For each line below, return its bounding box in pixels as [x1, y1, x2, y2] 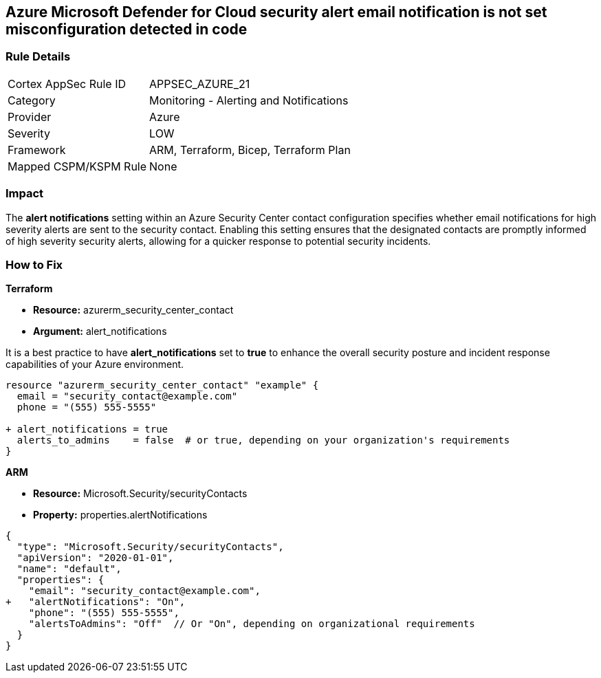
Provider [8, 109, 52, 124]
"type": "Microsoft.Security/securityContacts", [17, 541, 284, 553]
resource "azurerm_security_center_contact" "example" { [6, 380, 319, 391]
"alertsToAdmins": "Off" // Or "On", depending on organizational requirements [28, 618, 475, 630]
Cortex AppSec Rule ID [8, 76, 127, 91]
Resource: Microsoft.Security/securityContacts [33, 488, 248, 500]
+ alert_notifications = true [6, 424, 168, 435]
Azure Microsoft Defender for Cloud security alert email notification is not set [6, 3, 547, 21]
